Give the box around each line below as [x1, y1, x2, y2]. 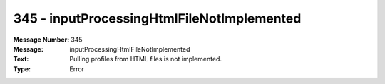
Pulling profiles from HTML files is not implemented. [69, 55, 222, 64]
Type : [13, 64, 31, 73]
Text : [13, 55, 29, 64]
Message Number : [13, 35, 70, 44]
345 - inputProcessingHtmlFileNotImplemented [13, 11, 302, 26]
